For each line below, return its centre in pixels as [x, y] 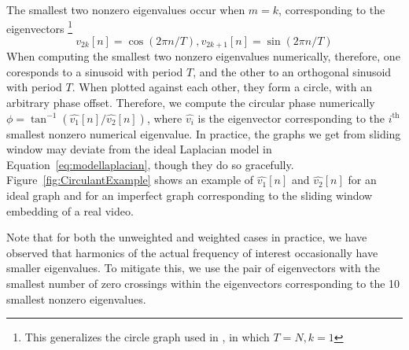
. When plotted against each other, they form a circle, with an [222, 87]
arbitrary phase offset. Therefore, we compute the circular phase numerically [191, 103]
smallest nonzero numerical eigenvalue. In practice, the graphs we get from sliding [204, 133]
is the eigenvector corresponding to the [291, 118]
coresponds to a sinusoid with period [95, 71]
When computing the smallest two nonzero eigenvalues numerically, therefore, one [203, 56]
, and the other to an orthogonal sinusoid [292, 71]
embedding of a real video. [70, 210]
